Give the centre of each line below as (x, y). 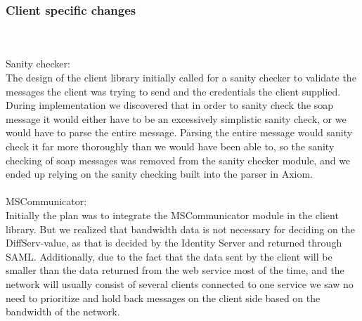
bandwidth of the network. (63, 312)
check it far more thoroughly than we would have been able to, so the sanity (170, 146)
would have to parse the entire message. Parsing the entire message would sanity (179, 132)
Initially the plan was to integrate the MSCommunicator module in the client (172, 215)
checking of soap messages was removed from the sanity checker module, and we (178, 160)
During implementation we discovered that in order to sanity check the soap (170, 105)
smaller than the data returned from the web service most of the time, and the (175, 270)
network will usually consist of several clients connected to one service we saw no (180, 283)
